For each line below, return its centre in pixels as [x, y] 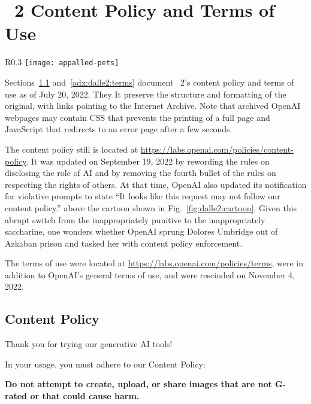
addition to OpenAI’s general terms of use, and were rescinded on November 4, [150, 274]
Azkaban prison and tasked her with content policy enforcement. [124, 243]
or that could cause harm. [85, 396]
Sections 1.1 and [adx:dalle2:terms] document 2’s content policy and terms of [150, 82]
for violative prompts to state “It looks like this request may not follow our [143, 196]
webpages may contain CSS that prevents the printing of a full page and [138, 117]
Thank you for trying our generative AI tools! [89, 344]
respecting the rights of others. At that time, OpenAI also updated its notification [156, 184]
